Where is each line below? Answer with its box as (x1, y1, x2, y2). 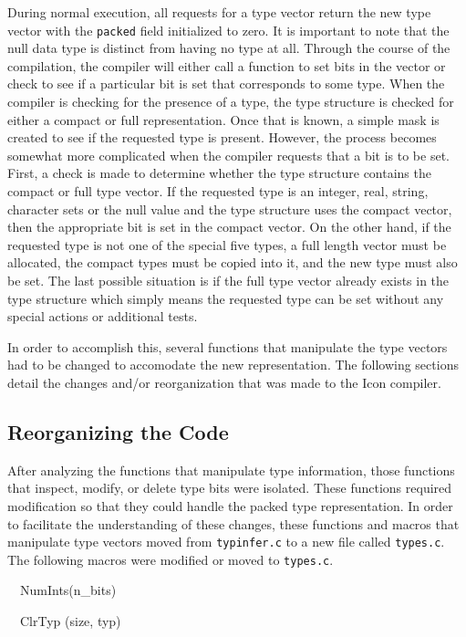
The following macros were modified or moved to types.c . (7, 549, 334, 569)
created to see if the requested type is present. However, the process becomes (7, 128, 437, 147)
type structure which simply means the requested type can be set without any (7, 288, 444, 308)
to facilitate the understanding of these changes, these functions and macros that (7, 514, 460, 533)
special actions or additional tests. (7, 307, 198, 326)
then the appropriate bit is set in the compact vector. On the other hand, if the (7, 217, 451, 236)
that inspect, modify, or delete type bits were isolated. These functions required (7, 478, 452, 497)
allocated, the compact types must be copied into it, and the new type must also (7, 253, 458, 272)
